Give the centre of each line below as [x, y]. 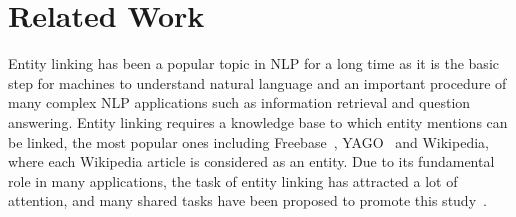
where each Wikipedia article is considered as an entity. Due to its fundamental [251, 161]
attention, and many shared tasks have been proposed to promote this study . [247, 200]
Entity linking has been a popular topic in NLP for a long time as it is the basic [253, 63]
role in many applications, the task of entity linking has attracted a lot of [233, 180]
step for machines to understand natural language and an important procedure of [257, 82]
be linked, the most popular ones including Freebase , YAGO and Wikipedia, [248, 141]
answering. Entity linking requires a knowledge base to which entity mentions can [258, 121]
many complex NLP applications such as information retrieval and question [239, 102]
